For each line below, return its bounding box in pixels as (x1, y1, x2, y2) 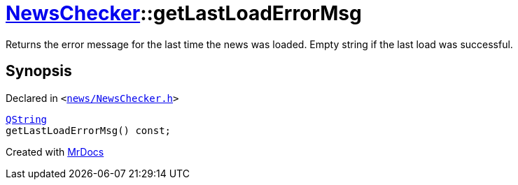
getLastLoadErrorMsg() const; (6, 124, 171, 136)
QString (6, 113, 48, 125)
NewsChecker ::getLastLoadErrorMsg (6, 1, 362, 25)
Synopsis (6, 62, 72, 80)
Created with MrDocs (6, 145, 104, 158)
